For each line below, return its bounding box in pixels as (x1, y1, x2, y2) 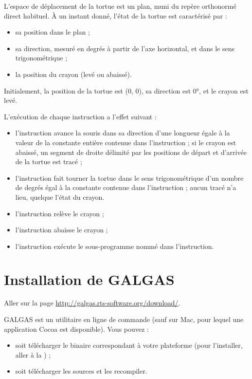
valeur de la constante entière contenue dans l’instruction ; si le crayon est (15, 137, 236, 147)
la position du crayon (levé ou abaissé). (15, 69, 132, 79)
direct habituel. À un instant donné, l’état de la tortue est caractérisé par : (4, 10, 227, 20)
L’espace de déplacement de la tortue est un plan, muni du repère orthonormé (4, 1, 236, 11)
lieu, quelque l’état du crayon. (15, 191, 105, 202)
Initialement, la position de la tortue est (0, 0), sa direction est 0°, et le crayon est (4, 85, 249, 95)
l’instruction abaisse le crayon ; (15, 225, 108, 235)
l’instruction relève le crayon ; (15, 208, 104, 218)
